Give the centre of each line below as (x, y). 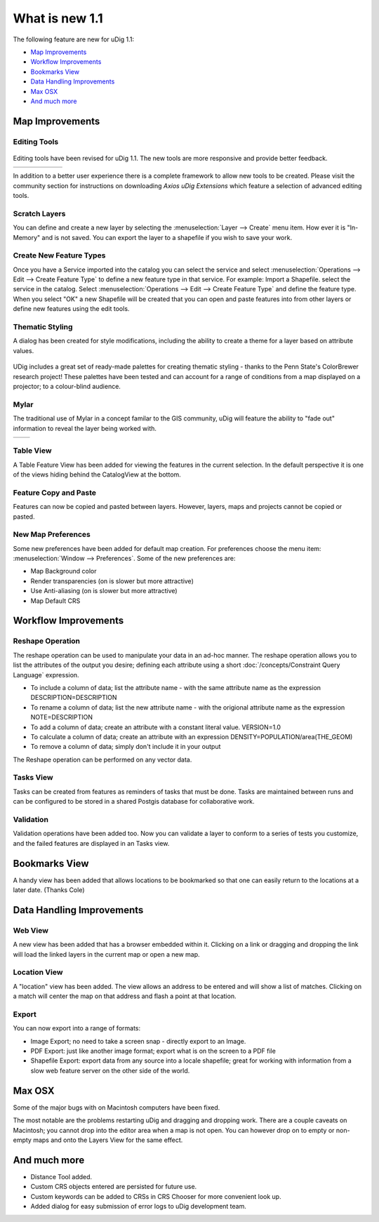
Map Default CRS (55, 601)
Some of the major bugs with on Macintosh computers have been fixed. (117, 1107)
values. (24, 350)
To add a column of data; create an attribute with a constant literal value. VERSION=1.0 (155, 727)
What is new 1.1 (58, 18)
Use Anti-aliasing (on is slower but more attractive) (104, 591)
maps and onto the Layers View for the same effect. (108, 1140)
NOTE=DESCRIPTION (62, 717)
